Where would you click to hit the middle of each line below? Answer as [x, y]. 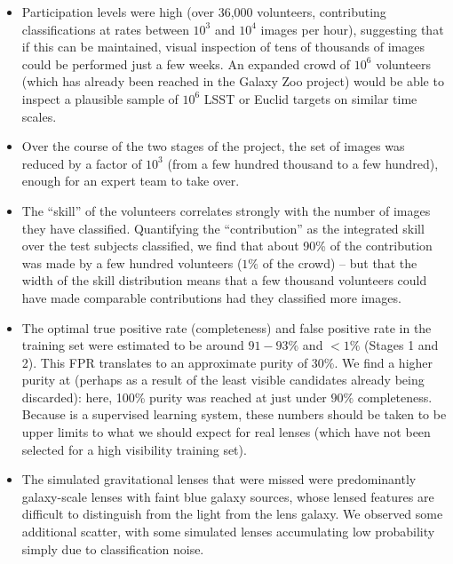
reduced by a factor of [82, 163]
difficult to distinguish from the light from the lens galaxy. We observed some [232, 514]
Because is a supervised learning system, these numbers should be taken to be [234, 414]
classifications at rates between [105, 29]
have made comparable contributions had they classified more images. [211, 297]
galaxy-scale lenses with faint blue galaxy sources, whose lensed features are [228, 496]
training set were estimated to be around [133, 345]
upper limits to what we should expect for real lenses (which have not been [226, 432]
